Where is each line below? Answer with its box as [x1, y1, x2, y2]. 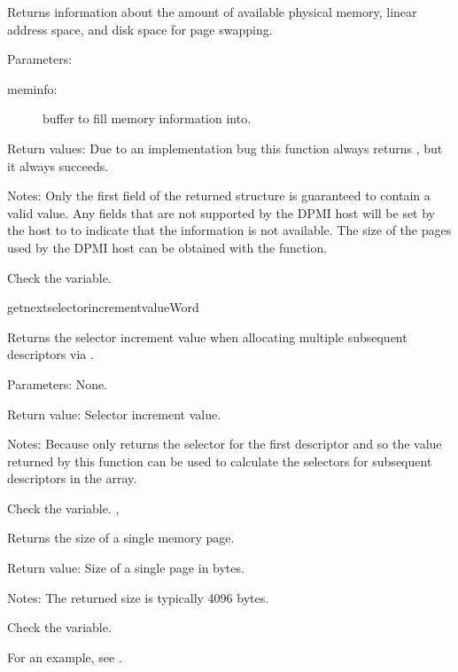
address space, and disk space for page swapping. [7, 20, 273, 38]
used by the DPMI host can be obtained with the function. [7, 238, 328, 256]
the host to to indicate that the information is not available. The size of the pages [7, 221, 452, 239]
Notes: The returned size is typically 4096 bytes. [7, 588, 269, 606]
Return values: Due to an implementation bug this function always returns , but [7, 138, 443, 157]
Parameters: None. [7, 374, 108, 393]
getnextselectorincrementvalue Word [7, 298, 199, 316]
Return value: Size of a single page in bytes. [7, 559, 245, 577]
